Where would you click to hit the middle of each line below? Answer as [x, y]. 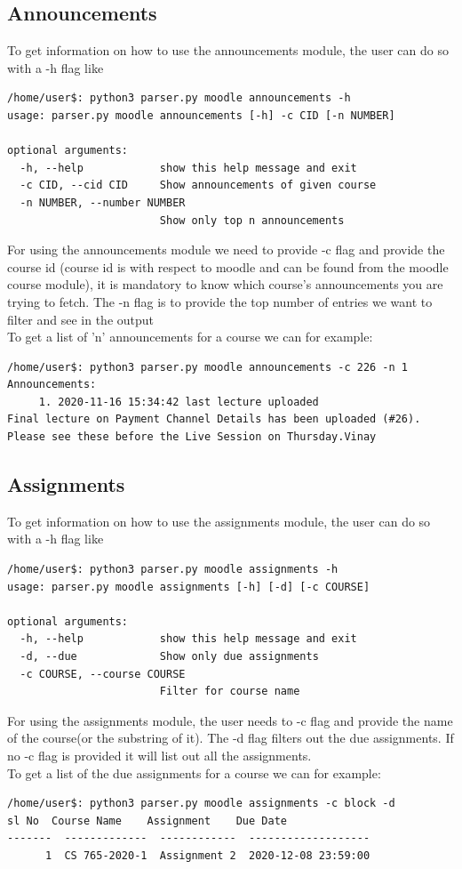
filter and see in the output [81, 319]
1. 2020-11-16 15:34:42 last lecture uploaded [179, 402]
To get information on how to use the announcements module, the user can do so [228, 50]
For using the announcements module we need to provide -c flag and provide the [226, 249]
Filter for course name [230, 692]
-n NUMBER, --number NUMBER [103, 202]
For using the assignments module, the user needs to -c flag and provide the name [230, 720]
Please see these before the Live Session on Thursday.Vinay [192, 437]
